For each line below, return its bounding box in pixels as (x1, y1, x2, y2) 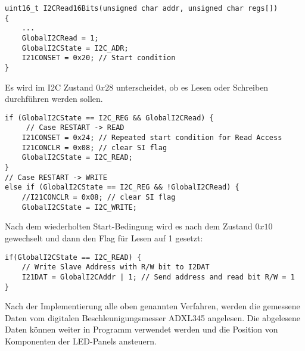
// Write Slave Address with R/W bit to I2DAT (21, 263, 210, 272)
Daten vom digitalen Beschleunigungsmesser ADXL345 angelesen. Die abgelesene (5, 311, 301, 324)
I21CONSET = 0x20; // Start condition (21, 54, 176, 63)
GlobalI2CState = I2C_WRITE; (21, 203, 137, 212)
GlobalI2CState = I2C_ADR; (21, 44, 129, 52)
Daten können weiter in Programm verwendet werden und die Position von (5, 323, 278, 336)
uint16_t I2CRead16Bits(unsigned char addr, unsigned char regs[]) (5, 4, 278, 13)
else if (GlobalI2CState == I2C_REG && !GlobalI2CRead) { (5, 183, 239, 192)
